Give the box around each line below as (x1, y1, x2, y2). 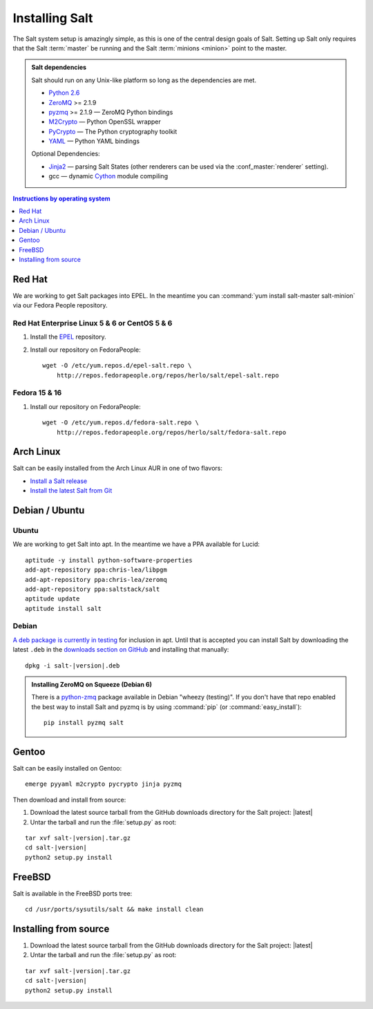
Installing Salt (12, 10, 93, 26)
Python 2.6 (48, 88, 80, 97)
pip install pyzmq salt (44, 719, 124, 727)
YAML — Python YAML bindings (48, 137, 140, 145)
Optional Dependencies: (31, 149, 100, 158)
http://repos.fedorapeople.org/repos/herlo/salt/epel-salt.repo (56, 371, 279, 379)
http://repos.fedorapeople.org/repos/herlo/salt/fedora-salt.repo (56, 428, 287, 436)
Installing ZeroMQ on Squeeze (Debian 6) (31, 681, 152, 688)
